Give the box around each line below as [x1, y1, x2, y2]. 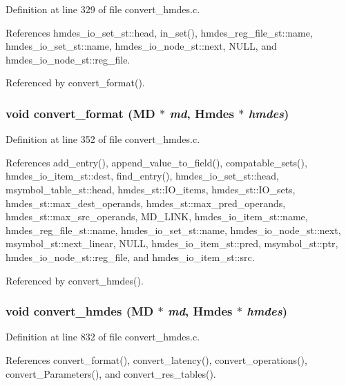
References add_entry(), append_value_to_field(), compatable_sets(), [6, 155, 307, 169]
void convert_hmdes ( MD [6, 302, 154, 320]
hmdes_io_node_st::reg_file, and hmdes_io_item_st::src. [6, 249, 255, 264]
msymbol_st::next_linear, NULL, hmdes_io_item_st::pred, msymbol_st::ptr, [6, 236, 338, 251]
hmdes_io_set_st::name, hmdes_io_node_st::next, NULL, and [6, 39, 277, 53]
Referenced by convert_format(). [6, 75, 145, 90]
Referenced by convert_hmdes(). [6, 273, 144, 287]
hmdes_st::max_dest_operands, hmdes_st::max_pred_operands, [6, 195, 286, 210]
